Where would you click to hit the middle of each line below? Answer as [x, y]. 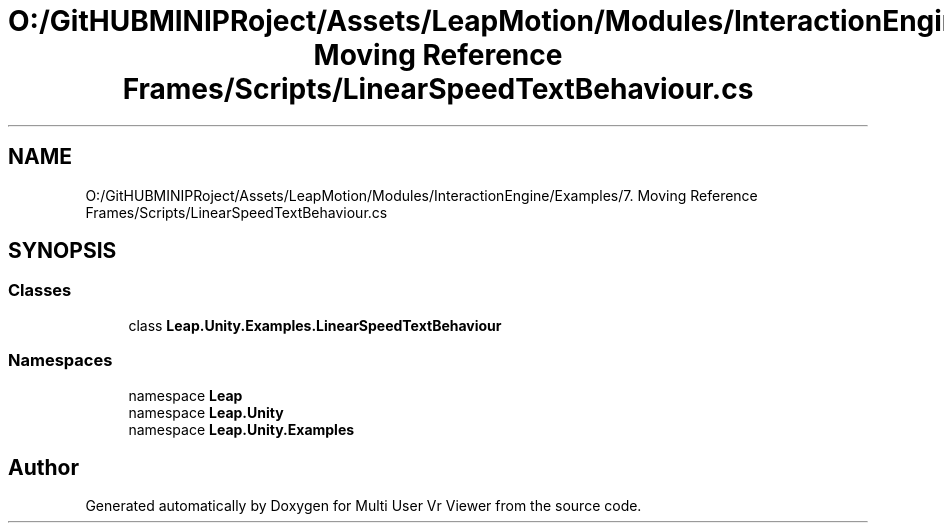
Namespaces [60, 360]
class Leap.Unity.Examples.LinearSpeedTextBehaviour [315, 325]
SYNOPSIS [62, 251]
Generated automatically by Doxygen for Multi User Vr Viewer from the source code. [363, 506]
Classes [40, 290]
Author [43, 467]
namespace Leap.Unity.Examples [241, 429]
